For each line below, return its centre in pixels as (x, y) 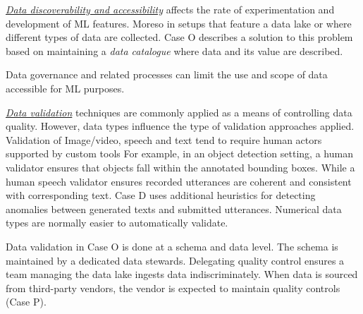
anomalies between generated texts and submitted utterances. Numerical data (174, 209)
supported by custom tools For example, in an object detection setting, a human (179, 153)
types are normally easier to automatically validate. (117, 223)
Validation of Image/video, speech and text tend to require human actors (164, 139)
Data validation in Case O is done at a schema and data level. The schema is (172, 246)
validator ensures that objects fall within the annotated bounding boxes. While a (180, 167)
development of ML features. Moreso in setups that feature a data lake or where (179, 23)
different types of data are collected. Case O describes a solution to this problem (179, 37)
